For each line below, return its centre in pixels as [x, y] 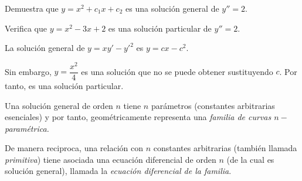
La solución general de [45, 48]
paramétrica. [27, 128]
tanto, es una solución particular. [64, 85]
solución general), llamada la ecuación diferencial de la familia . [118, 171]
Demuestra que [32, 8]
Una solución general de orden [59, 105]
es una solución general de [172, 8]
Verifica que [26, 28]
